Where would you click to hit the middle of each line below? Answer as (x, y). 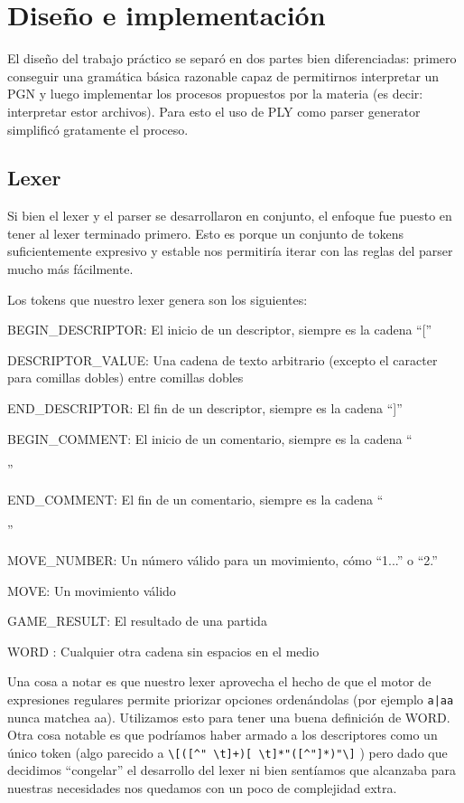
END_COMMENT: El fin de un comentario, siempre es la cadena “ (195, 499)
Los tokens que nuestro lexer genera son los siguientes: (158, 299)
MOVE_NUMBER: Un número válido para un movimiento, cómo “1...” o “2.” (223, 560)
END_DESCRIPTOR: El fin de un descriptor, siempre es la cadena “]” (205, 408)
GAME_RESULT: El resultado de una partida (137, 621)
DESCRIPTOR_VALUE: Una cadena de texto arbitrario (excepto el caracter (223, 359)
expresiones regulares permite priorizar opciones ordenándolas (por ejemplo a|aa (231, 699)
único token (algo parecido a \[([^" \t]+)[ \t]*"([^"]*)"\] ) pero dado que (227, 752)
